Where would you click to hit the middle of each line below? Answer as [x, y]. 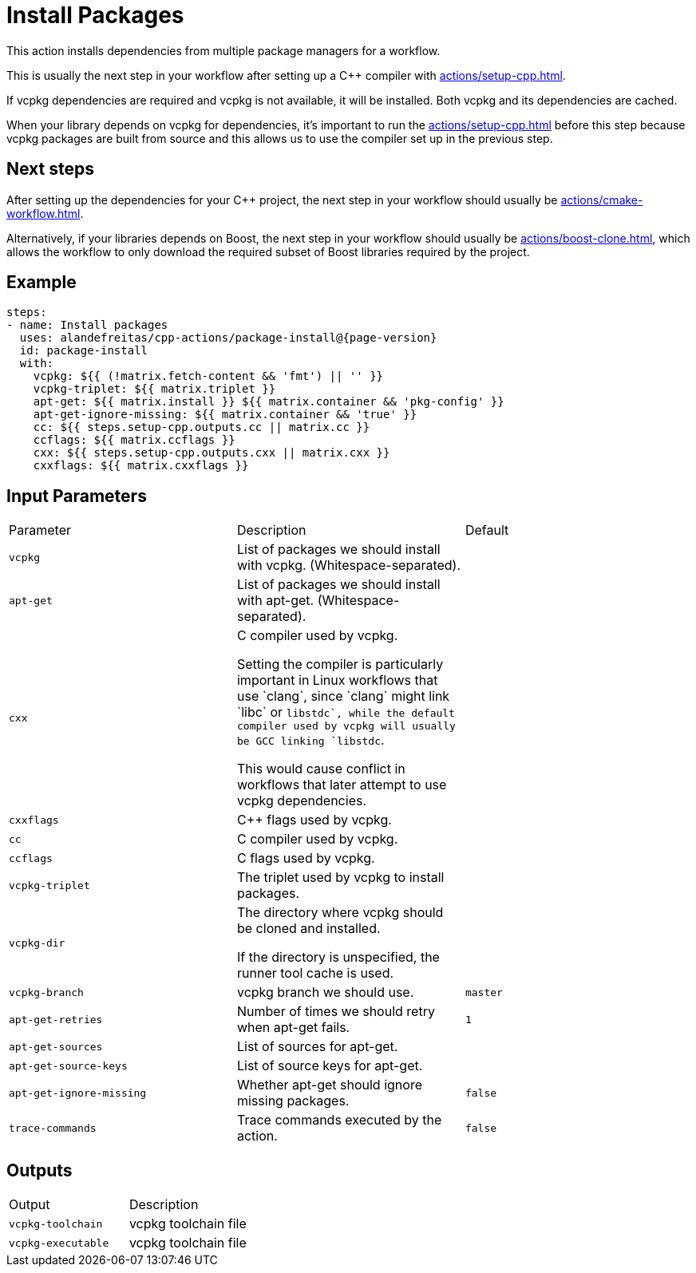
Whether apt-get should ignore [329, 1085]
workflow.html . [45, 213]
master [484, 992]
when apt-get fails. [293, 1028]
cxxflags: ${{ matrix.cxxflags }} [141, 466]
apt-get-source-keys [68, 1065]
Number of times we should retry [336, 1012]
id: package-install [84, 351]
